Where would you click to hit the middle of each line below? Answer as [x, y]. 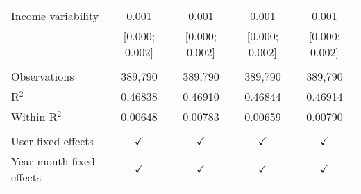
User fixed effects [52, 141]
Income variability [55, 16]
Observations [43, 76]
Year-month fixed [53, 161]
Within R [34, 116]
